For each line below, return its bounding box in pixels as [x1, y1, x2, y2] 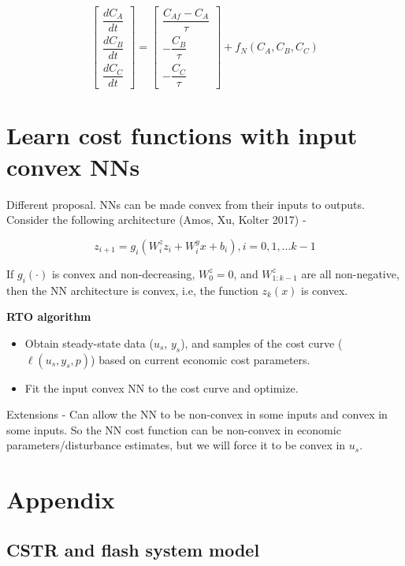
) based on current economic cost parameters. [91, 351, 310, 367]
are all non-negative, [301, 265, 399, 281]
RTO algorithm [6, 308, 91, 325]
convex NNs [6, 150, 140, 182]
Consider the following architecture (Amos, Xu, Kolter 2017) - [6, 211, 307, 228]
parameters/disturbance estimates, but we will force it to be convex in [6, 437, 346, 453]
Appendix [6, 483, 115, 516]
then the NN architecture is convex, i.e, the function [6, 281, 258, 298]
